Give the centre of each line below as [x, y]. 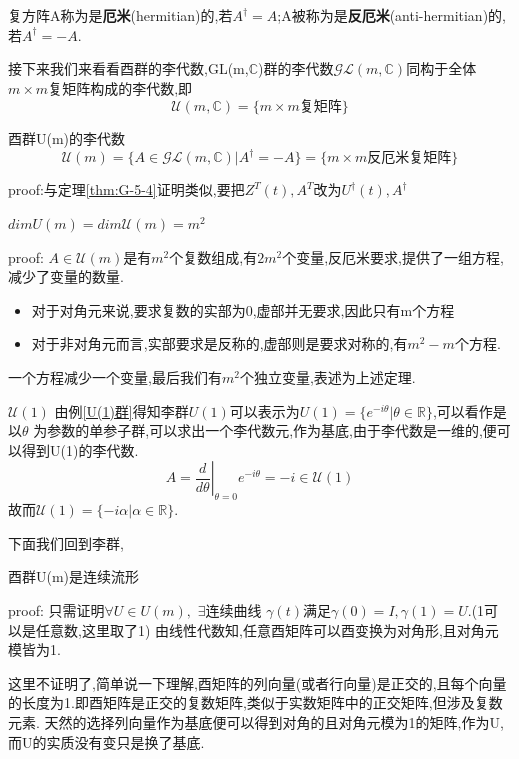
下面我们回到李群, [66, 542]
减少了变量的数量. [66, 276]
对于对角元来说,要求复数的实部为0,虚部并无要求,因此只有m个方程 [243, 309]
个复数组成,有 [213, 256]
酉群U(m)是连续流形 [74, 576]
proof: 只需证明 [56, 609]
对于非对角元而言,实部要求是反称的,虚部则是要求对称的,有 [219, 343]
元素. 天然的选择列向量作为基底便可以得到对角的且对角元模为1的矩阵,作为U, [256, 721]
